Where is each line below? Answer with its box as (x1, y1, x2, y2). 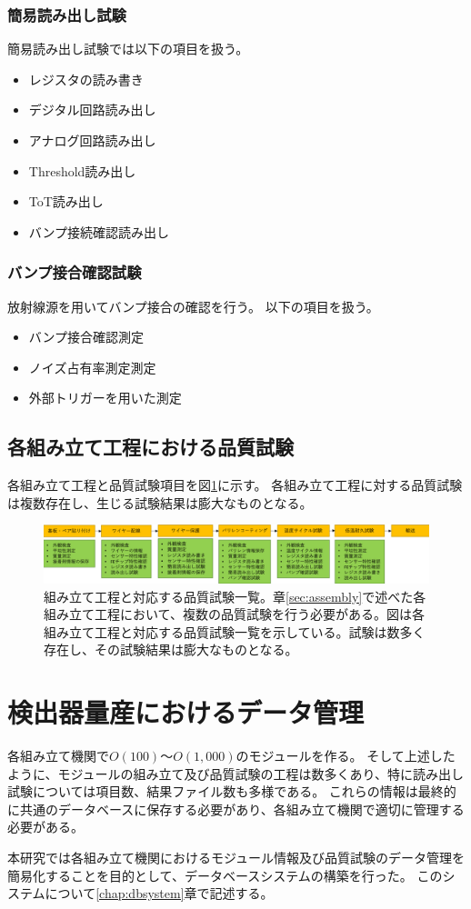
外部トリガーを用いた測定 (28, 388, 182, 407)
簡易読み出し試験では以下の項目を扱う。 (7, 39, 249, 58)
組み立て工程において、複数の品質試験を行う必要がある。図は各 (44, 604, 425, 624)
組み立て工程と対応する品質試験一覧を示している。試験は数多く (44, 622, 426, 641)
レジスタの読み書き (28, 69, 144, 88)
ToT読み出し (28, 192, 104, 211)
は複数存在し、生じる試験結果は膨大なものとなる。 (7, 493, 313, 512)
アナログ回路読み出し (28, 131, 156, 149)
